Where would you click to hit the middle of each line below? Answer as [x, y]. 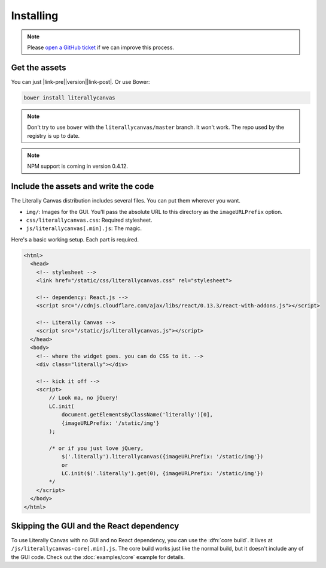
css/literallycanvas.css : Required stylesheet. [89, 220]
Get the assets [39, 67]
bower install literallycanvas [70, 98]
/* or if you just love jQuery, [96, 448]
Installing [35, 16]
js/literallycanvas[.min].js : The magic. [84, 228]
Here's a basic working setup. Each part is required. [75, 239]
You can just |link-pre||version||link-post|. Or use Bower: [80, 81]
